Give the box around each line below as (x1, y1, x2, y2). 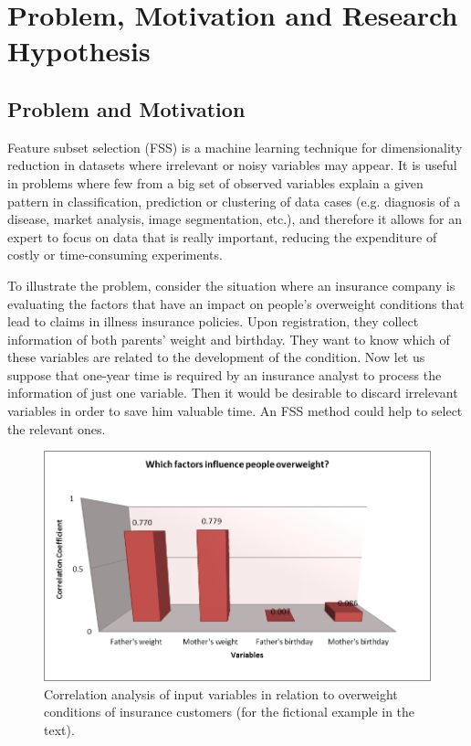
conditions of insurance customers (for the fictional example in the (44, 702, 415, 721)
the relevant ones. (7, 419, 106, 438)
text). (44, 720, 75, 740)
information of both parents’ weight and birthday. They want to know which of (7, 329, 450, 348)
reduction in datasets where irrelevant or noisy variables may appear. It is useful (7, 155, 457, 175)
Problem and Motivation (7, 94, 246, 123)
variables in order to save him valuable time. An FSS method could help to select (7, 401, 463, 421)
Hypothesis (7, 32, 151, 69)
